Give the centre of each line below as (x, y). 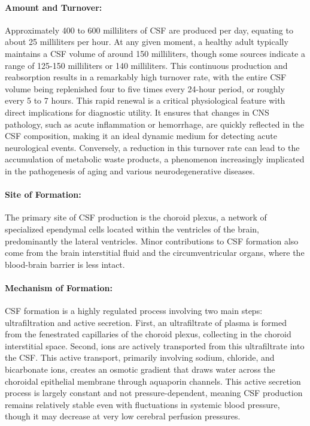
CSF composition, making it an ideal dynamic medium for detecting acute (141, 136)
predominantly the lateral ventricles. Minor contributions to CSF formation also (152, 241)
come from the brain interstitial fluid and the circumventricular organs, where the (155, 253)
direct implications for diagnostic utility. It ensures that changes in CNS (137, 112)
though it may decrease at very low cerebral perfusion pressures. (123, 416)
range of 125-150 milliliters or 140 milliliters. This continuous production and (146, 65)
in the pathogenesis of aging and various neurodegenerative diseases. (130, 170)
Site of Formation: (43, 194)
